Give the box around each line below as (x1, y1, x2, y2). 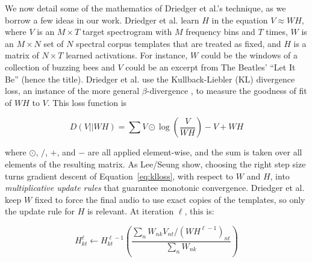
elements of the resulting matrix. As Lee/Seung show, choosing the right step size (5, 157, 306, 170)
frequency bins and (186, 25, 255, 38)
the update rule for (5, 205, 75, 217)
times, (266, 25, 288, 38)
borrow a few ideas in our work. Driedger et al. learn (5, 13, 199, 26)
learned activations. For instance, (66, 49, 188, 61)
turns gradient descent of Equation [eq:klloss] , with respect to (5, 169, 234, 182)
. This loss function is (47, 96, 127, 108)
